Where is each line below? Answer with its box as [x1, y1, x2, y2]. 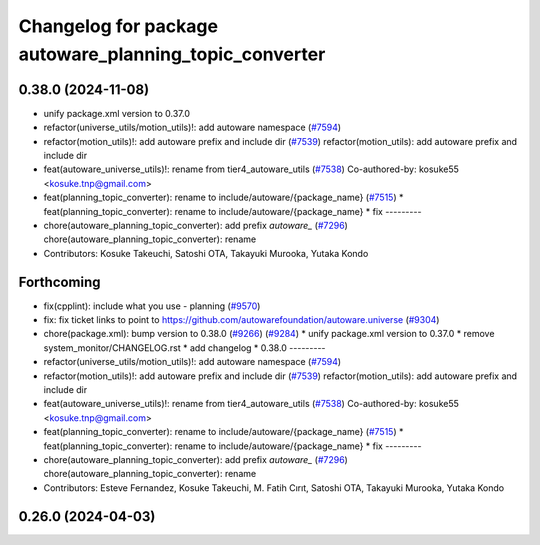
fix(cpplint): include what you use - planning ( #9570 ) [43, 300, 261, 312]
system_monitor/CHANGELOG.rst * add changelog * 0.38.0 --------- [43, 341, 326, 354]
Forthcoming [18, 273, 101, 290]
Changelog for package [18, 15, 219, 37]
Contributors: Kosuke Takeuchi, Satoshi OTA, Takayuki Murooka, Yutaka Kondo [43, 247, 369, 259]
